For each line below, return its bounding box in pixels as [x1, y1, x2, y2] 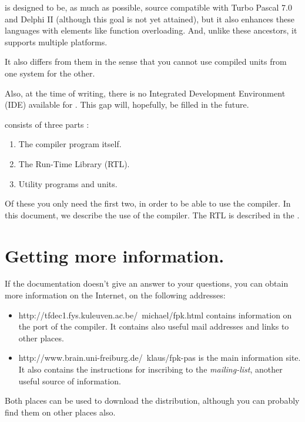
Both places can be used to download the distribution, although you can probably [5, 394, 300, 407]
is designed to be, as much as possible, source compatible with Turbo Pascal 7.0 [5, 1, 292, 13]
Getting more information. [5, 243, 224, 267]
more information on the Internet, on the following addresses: [5, 289, 226, 301]
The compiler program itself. [18, 138, 122, 150]
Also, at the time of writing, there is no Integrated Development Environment [5, 87, 286, 99]
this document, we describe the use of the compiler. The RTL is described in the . [5, 208, 300, 221]
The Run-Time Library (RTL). [18, 157, 130, 170]
